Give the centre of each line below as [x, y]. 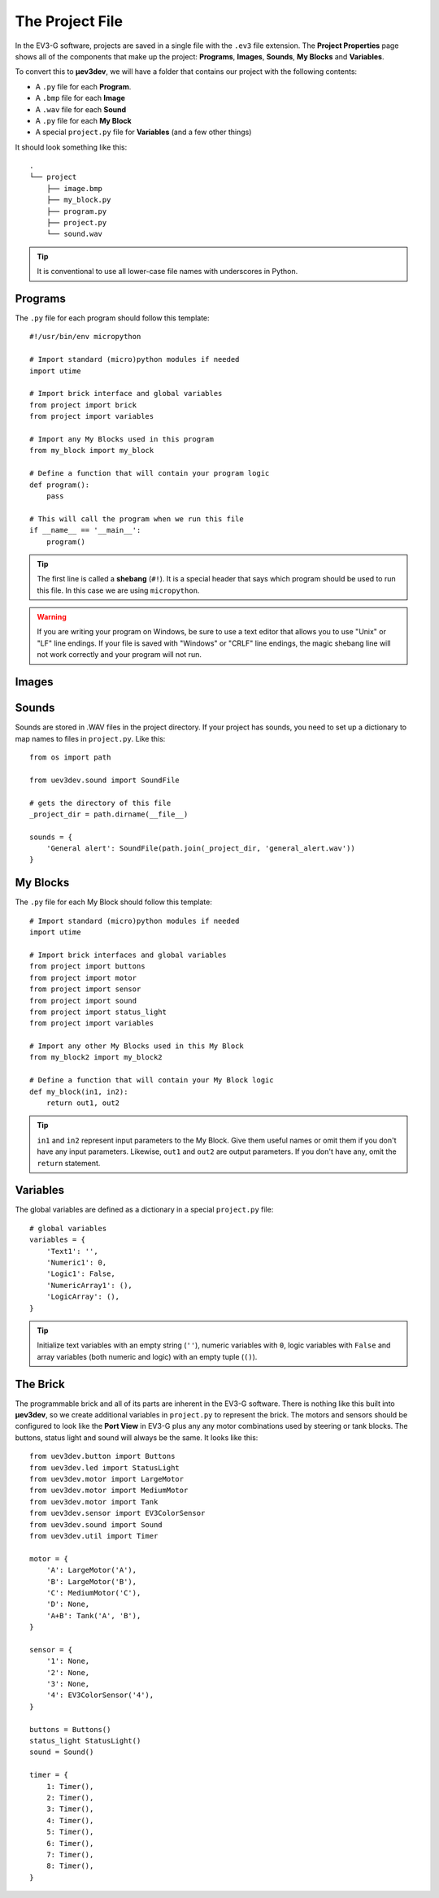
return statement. [69, 1163]
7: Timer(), [70, 1854]
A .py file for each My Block [83, 120]
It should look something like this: [71, 147]
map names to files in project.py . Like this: [90, 738]
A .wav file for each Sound [81, 109]
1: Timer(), [70, 1786]
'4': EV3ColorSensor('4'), [100, 1695]
